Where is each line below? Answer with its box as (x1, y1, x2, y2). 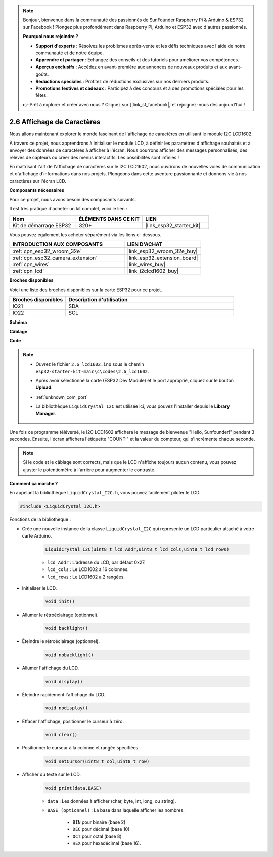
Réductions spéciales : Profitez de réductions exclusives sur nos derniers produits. (35, 78, 210, 84)
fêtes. (35, 92, 48, 98)
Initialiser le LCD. (22, 585, 57, 591)
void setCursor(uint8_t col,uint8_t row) (45, 759, 150, 764)
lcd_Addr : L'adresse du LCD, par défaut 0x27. (47, 559, 146, 565)
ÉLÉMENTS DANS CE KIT (78, 215, 140, 222)
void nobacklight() (45, 652, 94, 658)
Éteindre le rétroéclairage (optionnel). (22, 638, 100, 645)
